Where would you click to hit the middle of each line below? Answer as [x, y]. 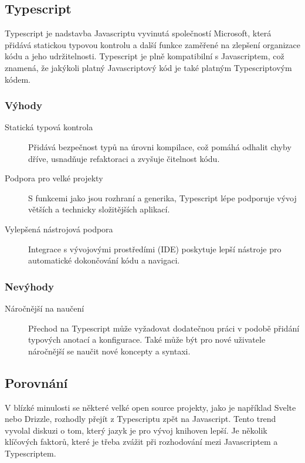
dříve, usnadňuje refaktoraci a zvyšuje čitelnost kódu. [124, 158]
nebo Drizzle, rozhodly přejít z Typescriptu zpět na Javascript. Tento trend [140, 419]
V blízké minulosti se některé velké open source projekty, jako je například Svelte [150, 407]
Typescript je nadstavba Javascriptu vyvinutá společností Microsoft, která [138, 33]
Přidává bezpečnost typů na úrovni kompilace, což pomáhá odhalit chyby [160, 146]
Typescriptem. [30, 453]
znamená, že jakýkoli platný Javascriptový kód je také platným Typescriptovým [148, 67]
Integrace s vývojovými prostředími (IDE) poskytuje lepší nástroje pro [155, 249]
